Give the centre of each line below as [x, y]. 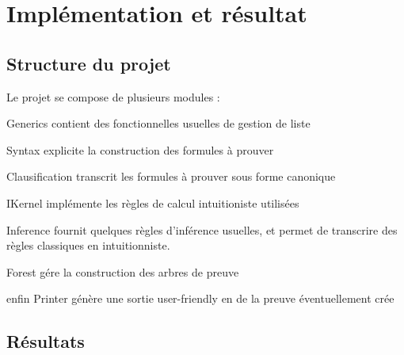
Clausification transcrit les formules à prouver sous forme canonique [171, 176]
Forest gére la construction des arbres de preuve [123, 271]
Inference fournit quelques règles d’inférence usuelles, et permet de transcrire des [202, 229]
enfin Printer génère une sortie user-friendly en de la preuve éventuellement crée [200, 298]
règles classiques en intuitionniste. [88, 245]
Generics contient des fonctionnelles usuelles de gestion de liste [158, 123]
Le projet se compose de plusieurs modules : [113, 96]
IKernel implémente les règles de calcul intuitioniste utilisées [153, 202]
